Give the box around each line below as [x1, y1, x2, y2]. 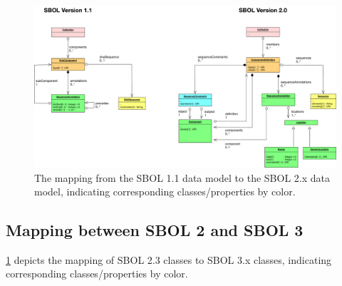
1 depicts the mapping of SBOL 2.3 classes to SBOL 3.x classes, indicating [6, 252, 332, 267]
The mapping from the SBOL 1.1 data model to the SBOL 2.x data [34, 170, 330, 185]
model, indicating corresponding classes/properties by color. [34, 184, 296, 199]
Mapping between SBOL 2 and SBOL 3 [6, 219, 304, 241]
